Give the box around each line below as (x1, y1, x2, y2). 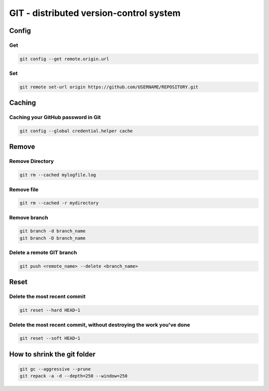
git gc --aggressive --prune (19, 366, 91, 372)
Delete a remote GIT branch (9, 249, 77, 256)
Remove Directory (9, 158, 54, 165)
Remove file (9, 186, 39, 193)
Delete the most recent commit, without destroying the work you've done (9, 321, 190, 328)
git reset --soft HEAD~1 (19, 336, 81, 341)
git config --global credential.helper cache (19, 128, 133, 134)
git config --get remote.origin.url (19, 56, 110, 62)
